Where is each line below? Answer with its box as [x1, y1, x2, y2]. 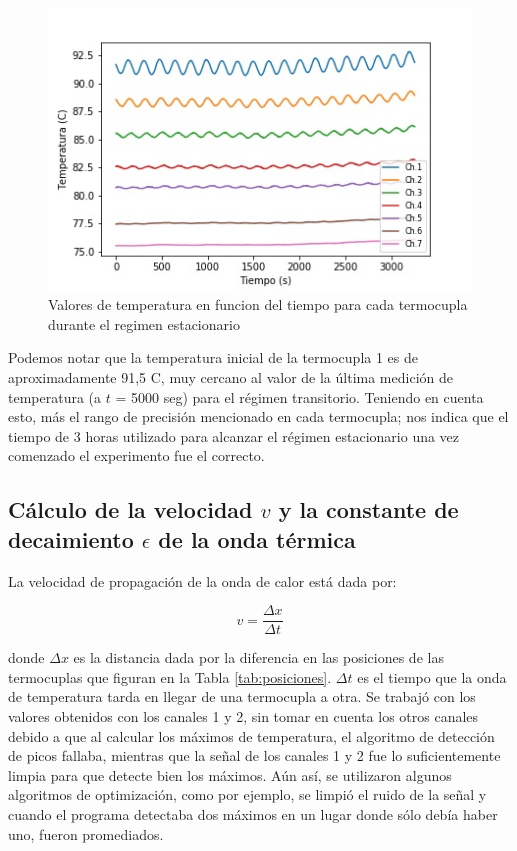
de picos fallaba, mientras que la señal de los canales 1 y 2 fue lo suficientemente [8, 745, 501, 766]
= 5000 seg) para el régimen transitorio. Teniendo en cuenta [115, 386, 484, 407]
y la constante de [278, 494, 459, 525]
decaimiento [8, 523, 134, 554]
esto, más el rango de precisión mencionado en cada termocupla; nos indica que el [8, 406, 509, 427]
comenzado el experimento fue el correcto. [8, 445, 265, 466]
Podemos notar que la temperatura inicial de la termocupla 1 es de [8, 347, 418, 368]
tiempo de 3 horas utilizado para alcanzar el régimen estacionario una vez [8, 425, 460, 446]
